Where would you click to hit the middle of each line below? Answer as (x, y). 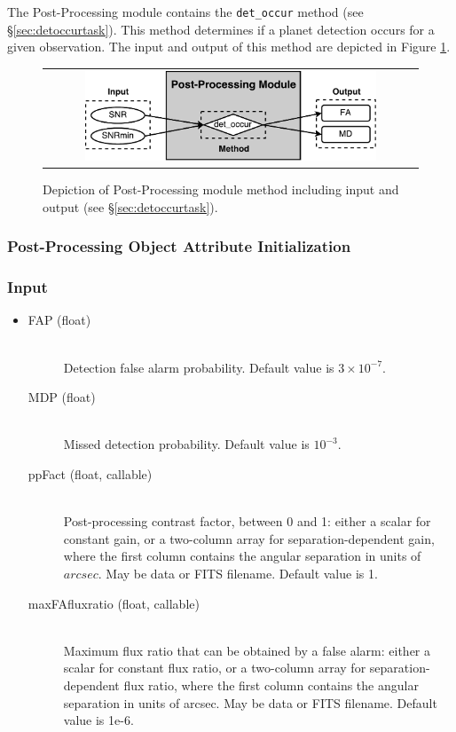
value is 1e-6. (98, 720)
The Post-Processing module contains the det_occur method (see (185, 12)
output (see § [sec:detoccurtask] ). (130, 206)
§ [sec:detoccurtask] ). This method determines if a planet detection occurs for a (221, 29)
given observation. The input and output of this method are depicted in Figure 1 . (229, 47)
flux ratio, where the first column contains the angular (271, 685)
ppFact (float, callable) (90, 474)
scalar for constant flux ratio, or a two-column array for (215, 668)
